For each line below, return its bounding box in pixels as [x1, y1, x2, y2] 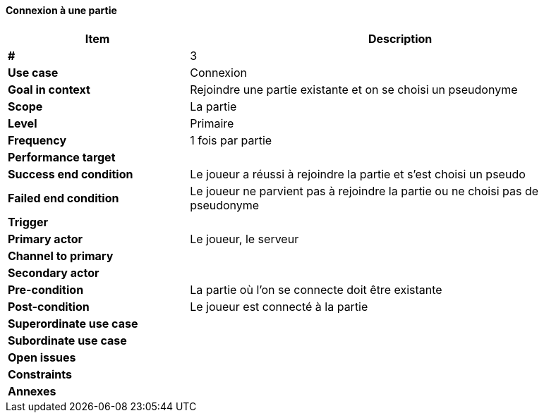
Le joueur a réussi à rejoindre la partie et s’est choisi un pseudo [190, 166, 526, 181]
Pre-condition [8, 282, 84, 297]
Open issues [8, 350, 76, 364]
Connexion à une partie [6, 4, 117, 16]
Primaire [190, 116, 234, 130]
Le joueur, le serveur [190, 231, 299, 246]
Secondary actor [8, 265, 99, 280]
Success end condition [8, 166, 133, 181]
